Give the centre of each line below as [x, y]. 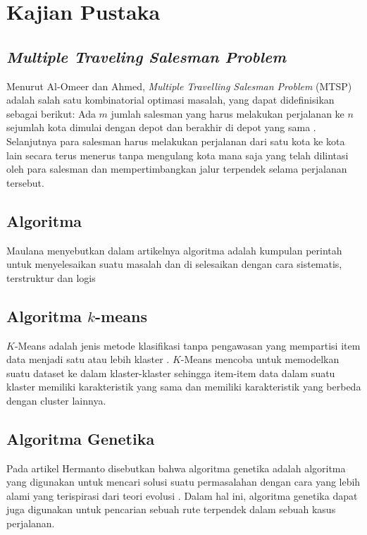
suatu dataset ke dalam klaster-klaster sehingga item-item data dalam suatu [171, 373]
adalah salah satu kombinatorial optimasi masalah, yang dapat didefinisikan [170, 100]
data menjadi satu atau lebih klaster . [88, 359]
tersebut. [25, 182]
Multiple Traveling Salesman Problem [146, 56]
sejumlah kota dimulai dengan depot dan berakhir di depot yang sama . [161, 127]
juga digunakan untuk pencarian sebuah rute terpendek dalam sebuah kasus [171, 509]
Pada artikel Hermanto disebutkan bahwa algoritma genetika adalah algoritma [176, 468]
